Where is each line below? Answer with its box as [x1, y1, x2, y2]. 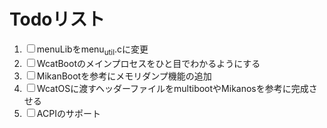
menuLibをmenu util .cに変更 [36, 43, 149, 57]
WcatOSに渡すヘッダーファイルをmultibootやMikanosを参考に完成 [36, 82, 309, 94]
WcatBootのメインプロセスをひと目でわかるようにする [36, 57, 261, 69]
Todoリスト [9, 8, 106, 31]
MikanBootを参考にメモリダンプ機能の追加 [36, 70, 212, 82]
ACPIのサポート [36, 107, 101, 119]
